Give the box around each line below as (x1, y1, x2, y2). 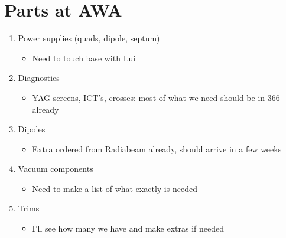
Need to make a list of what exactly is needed (32, 182, 197, 194)
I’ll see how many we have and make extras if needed (32, 222, 225, 234)
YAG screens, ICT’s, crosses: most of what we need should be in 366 (32, 91, 280, 103)
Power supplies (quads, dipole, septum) (18, 32, 160, 44)
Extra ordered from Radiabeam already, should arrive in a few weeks (32, 142, 282, 155)
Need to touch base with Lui (32, 51, 136, 64)
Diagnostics (18, 71, 60, 84)
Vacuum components (18, 162, 93, 175)
